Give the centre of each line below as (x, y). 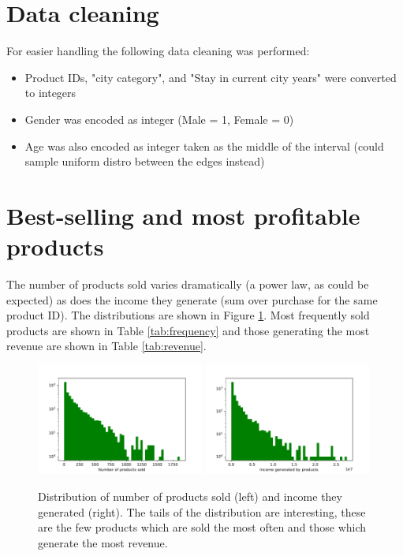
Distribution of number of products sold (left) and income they (190, 496)
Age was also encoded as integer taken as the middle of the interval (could (204, 146)
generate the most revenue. (103, 542)
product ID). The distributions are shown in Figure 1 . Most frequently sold (188, 315)
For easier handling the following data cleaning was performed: (158, 51)
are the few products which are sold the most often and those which (202, 527)
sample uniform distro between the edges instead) (145, 161)
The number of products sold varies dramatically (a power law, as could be (188, 284)
